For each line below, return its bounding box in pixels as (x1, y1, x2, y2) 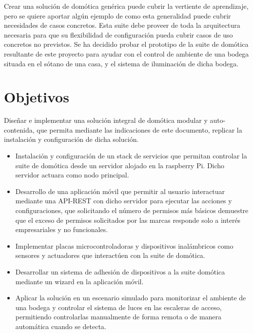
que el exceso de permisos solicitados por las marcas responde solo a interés (15, 215, 241, 225)
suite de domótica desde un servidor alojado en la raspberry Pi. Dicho (15, 160, 225, 170)
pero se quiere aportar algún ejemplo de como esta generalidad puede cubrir (4, 10, 231, 20)
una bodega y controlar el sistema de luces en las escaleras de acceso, (15, 302, 222, 312)
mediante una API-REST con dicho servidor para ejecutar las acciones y (15, 196, 232, 206)
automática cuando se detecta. (15, 321, 106, 331)
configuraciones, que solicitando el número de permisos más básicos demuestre (15, 205, 249, 215)
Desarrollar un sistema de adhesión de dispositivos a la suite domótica (15, 267, 225, 276)
